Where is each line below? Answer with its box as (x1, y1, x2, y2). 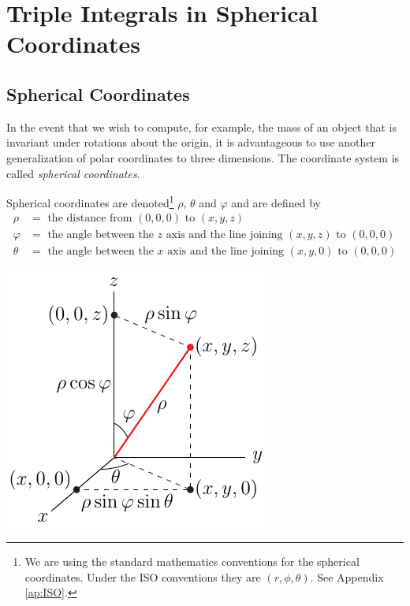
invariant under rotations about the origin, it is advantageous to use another (6, 134, 375, 151)
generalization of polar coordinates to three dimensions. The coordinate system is (6, 149, 400, 165)
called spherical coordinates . (6, 165, 140, 181)
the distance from (47, 213, 132, 225)
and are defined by (231, 194, 321, 210)
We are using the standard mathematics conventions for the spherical (24, 553, 360, 570)
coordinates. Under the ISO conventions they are (24, 568, 261, 585)
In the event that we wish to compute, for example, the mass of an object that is (6, 118, 397, 135)
